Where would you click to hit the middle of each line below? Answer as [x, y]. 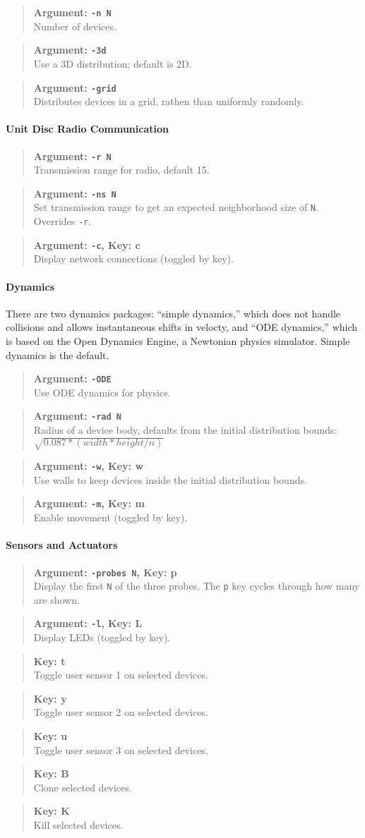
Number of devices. [75, 26]
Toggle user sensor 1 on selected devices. [121, 675]
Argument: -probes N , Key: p [105, 572]
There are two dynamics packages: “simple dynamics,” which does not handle [173, 313]
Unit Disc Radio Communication [87, 129]
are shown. [56, 599]
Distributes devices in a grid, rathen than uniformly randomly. [169, 101]
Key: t [49, 661]
